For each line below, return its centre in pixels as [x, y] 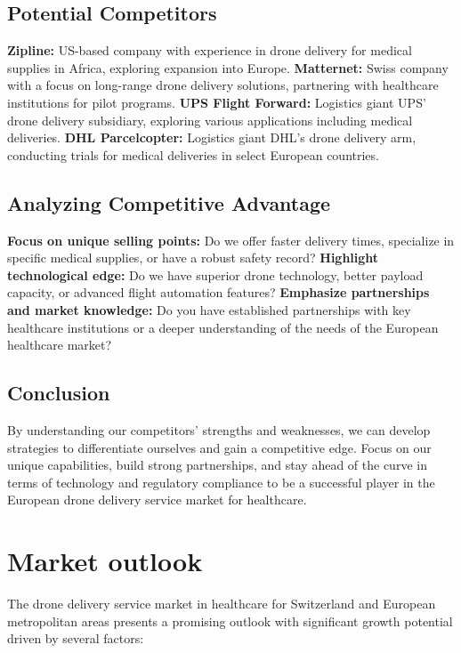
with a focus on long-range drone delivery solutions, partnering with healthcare [223, 85]
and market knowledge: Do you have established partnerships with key [209, 309]
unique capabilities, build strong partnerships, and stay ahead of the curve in [217, 465]
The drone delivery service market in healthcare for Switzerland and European [222, 604]
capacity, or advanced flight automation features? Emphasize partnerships [218, 292]
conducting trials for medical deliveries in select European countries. [193, 154]
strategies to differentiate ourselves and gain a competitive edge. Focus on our [219, 447]
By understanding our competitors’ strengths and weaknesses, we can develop [219, 429]
